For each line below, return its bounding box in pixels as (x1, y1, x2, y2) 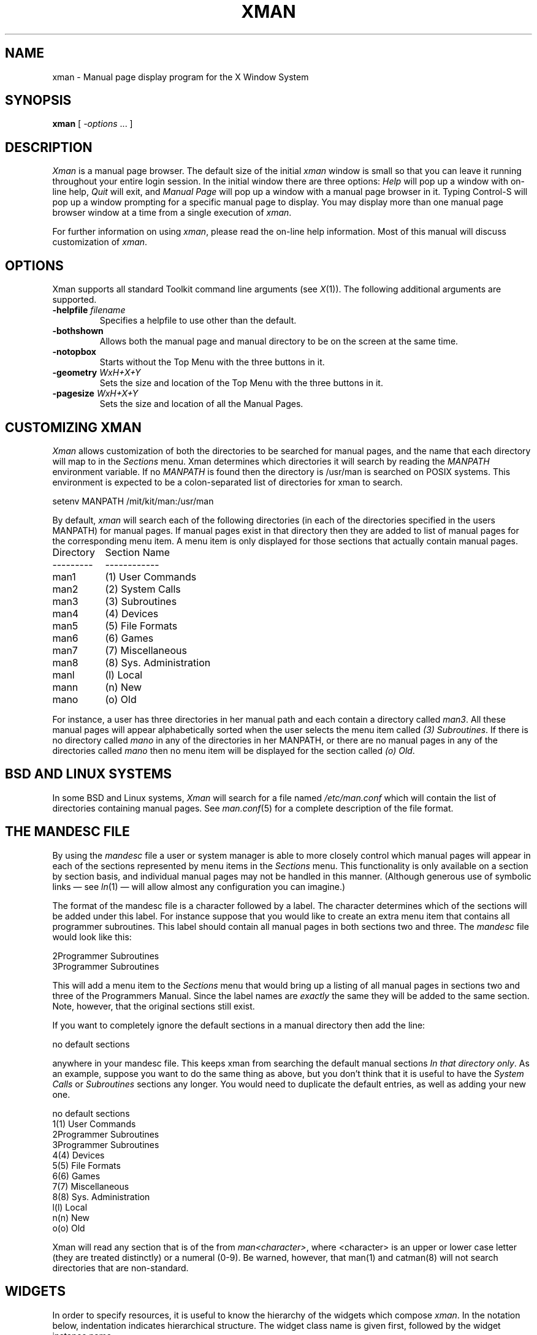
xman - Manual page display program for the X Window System (52, 71, 309, 82)
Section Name (105, 546, 170, 558)
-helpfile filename (52, 305, 126, 316)
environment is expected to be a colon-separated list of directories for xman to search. (52, 476, 403, 487)
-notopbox (52, 346, 96, 357)
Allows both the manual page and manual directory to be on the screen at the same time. (99, 336, 459, 347)
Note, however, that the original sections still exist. (52, 1000, 255, 1011)
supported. (52, 294, 97, 305)
